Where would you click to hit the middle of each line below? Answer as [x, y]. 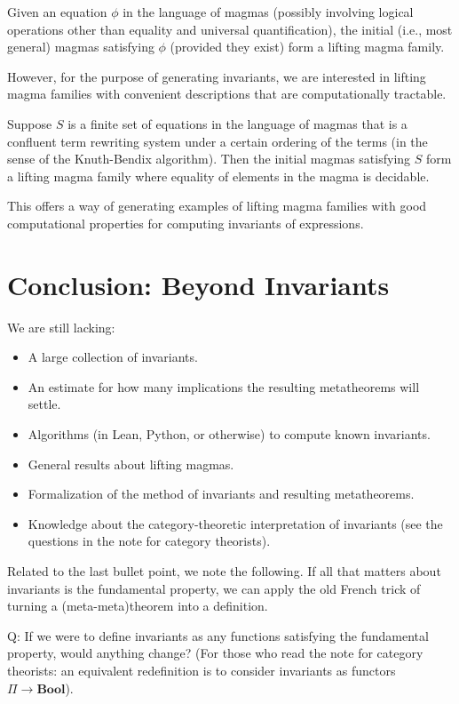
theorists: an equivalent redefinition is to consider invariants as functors [202, 670]
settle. [44, 404]
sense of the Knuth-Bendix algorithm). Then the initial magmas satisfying [209, 159]
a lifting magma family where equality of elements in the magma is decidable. [218, 176]
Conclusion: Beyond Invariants [198, 284]
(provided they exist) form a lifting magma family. [307, 47]
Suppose [30, 123]
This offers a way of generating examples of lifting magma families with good [217, 206]
